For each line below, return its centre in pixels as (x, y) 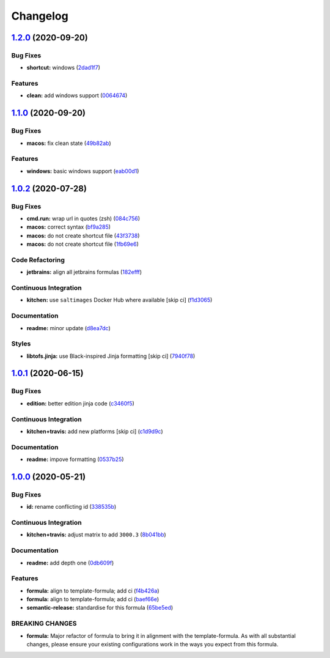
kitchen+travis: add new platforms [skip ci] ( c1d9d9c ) (95, 431)
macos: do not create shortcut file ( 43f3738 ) (83, 235)
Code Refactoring (38, 260)
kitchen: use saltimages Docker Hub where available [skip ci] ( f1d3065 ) (119, 300)
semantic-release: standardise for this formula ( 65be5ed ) (100, 608)
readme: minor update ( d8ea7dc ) (68, 328)
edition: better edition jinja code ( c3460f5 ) (80, 403)
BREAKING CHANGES (44, 624)
